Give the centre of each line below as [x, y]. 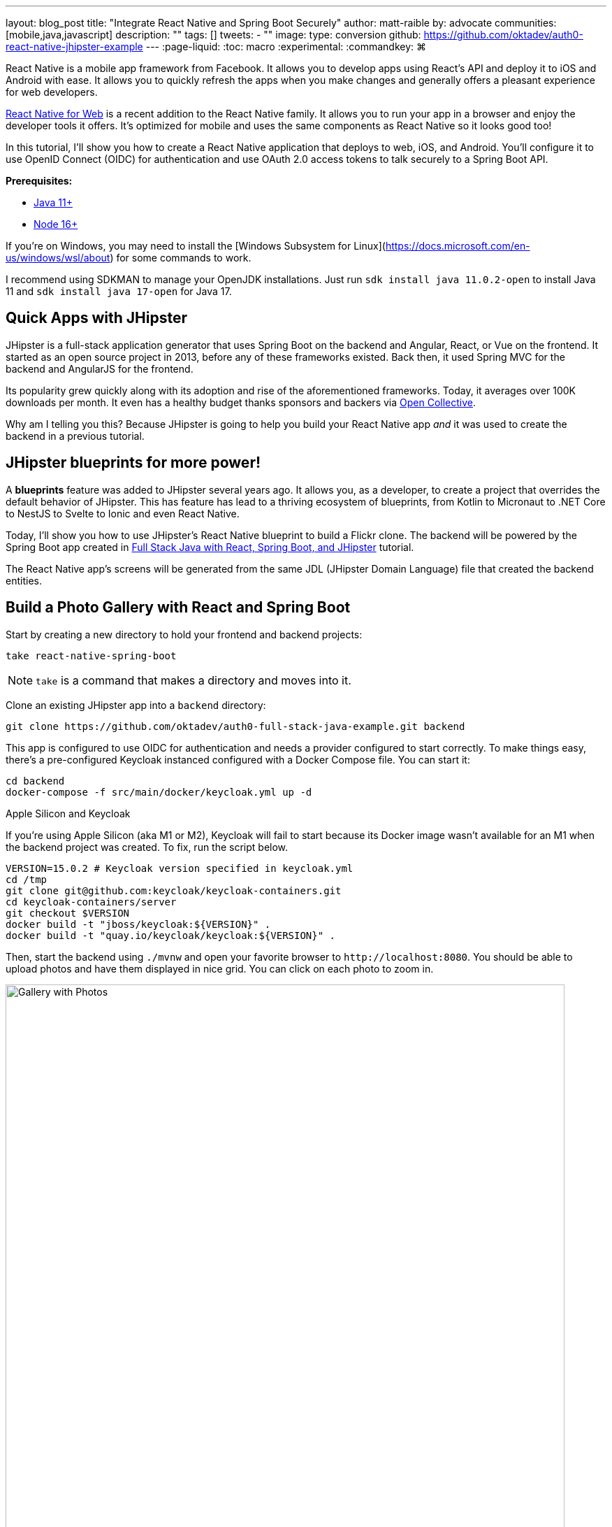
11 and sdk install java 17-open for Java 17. [119, 291]
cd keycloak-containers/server [91, 902]
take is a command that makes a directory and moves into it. [194, 680]
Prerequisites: [39, 181]
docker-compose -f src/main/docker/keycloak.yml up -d [159, 792]
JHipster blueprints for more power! [133, 463]
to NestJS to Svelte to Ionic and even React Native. [123, 513]
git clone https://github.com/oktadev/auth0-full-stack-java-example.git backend [235, 726]
